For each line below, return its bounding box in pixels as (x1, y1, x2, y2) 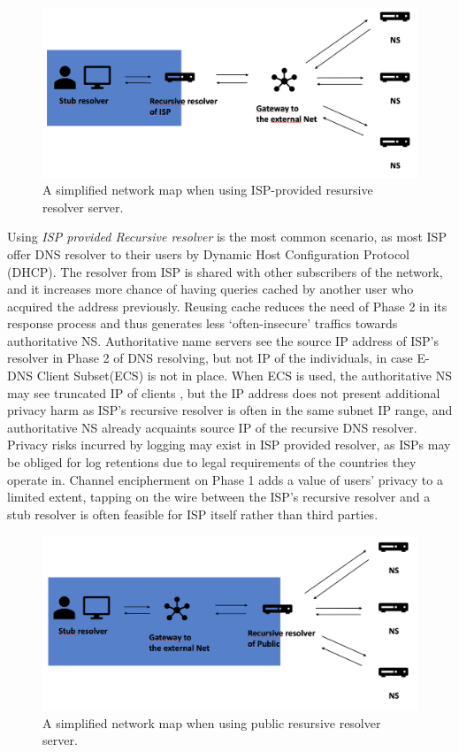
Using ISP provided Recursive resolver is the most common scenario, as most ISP (7, 227, 447, 246)
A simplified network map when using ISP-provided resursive (42, 180, 373, 199)
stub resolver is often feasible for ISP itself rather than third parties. (7, 504, 379, 523)
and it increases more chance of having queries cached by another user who (7, 280, 414, 298)
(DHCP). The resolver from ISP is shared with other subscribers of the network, (7, 262, 443, 280)
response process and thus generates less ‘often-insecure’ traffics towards (7, 314, 398, 333)
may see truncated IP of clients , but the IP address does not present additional (7, 383, 440, 402)
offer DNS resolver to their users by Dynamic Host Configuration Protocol (7, 244, 409, 263)
